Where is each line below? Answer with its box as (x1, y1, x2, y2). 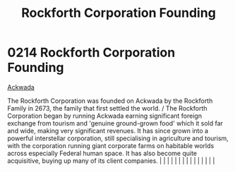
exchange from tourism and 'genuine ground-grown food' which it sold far (7, 118, 224, 128)
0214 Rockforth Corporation (7, 44, 176, 61)
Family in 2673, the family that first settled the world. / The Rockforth (7, 104, 207, 112)
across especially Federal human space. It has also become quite (7, 149, 198, 157)
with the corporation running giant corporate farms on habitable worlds (7, 141, 215, 149)
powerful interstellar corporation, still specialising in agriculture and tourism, (7, 134, 229, 142)
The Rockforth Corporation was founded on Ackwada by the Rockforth (7, 97, 213, 105)
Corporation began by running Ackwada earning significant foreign (7, 111, 203, 120)
